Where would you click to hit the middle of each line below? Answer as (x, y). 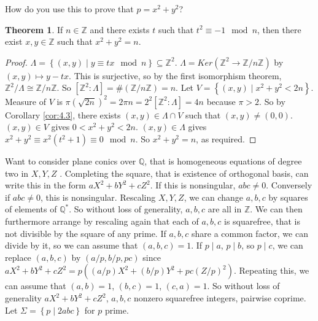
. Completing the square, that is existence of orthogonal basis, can (184, 173)
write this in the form (45, 185)
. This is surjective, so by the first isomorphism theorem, (175, 75)
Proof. (16, 62)
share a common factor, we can (250, 233)
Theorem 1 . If (34, 29)
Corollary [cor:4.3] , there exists (63, 114)
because (221, 101)
